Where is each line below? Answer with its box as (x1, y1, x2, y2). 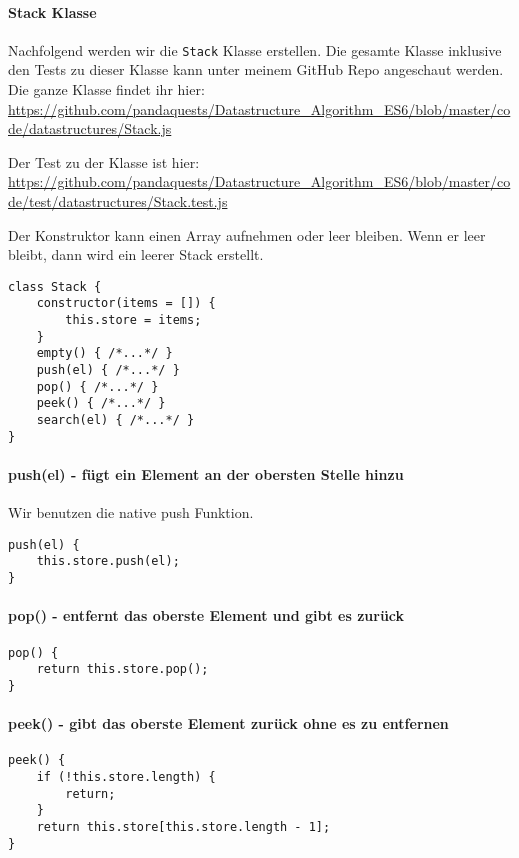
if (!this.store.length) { (36, 769, 216, 784)
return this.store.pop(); (36, 662, 209, 677)
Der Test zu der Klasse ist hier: (8, 151, 200, 172)
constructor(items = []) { (36, 296, 216, 311)
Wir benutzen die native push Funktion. (8, 502, 254, 523)
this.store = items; (65, 313, 202, 328)
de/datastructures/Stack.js (8, 118, 172, 139)
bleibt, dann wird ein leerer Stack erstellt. (8, 244, 264, 265)
